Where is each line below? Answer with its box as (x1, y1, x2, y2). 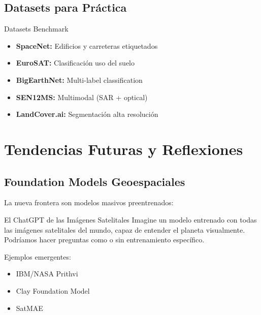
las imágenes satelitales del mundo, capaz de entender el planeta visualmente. (4, 224, 245, 235)
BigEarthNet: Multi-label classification (16, 74, 143, 85)
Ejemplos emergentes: (4, 251, 71, 262)
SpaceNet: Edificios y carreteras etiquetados (16, 40, 158, 51)
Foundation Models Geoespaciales (4, 173, 185, 189)
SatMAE (16, 302, 43, 313)
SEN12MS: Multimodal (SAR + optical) (16, 91, 148, 102)
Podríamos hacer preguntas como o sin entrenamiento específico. (4, 234, 205, 245)
